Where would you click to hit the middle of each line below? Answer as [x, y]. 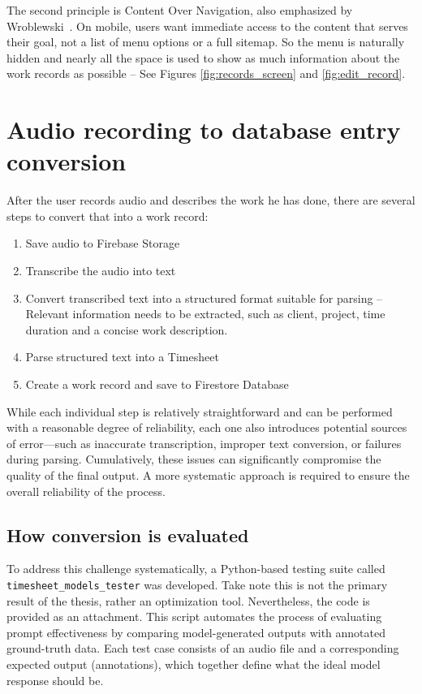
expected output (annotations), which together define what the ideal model [194, 664]
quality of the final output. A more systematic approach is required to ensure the [208, 475]
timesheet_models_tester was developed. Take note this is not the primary [197, 584]
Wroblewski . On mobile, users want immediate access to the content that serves [207, 26]
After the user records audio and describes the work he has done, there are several [211, 200]
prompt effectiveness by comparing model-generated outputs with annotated [196, 632]
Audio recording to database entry [204, 129]
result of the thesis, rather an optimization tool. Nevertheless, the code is [188, 600]
